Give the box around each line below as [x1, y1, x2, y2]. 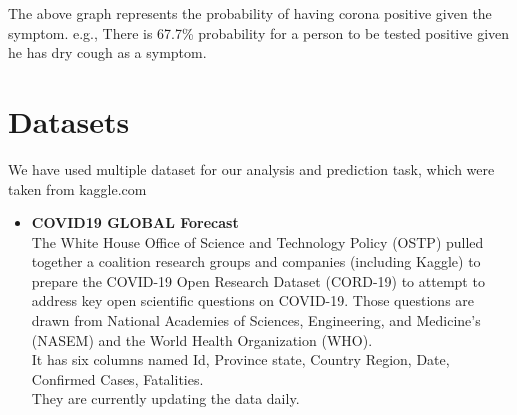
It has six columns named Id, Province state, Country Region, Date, [31, 349, 450, 370]
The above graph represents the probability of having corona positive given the [8, 3, 492, 23]
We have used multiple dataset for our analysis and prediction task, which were [8, 158, 495, 179]
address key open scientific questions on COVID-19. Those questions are [31, 290, 475, 311]
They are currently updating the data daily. [31, 388, 300, 409]
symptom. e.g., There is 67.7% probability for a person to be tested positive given [8, 22, 510, 43]
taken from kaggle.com [8, 178, 147, 199]
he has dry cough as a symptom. [8, 42, 207, 63]
